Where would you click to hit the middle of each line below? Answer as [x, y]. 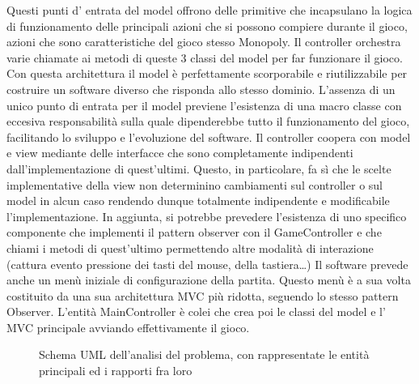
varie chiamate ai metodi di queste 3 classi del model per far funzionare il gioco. [205, 57]
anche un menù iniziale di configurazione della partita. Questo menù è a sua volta [209, 280]
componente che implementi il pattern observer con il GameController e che [194, 232]
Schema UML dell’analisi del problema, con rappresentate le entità [204, 354]
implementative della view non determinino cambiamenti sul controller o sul [195, 184]
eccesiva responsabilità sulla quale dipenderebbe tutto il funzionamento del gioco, [208, 121]
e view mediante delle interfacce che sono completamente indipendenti [180, 153]
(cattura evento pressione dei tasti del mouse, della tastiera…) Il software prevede [207, 264]
